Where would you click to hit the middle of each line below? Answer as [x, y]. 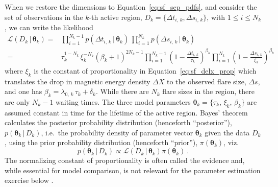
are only [17, 101]
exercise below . [29, 180]
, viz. [231, 142]
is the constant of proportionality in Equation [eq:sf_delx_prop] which [145, 70]
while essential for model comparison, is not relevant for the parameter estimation [133, 170]
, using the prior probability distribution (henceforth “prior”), [101, 142]
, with [216, 17]
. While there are [122, 91]
